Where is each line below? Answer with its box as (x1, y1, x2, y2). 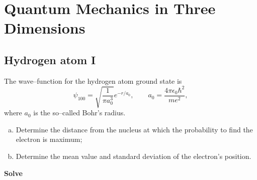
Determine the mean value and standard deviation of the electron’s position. (16, 151, 251, 161)
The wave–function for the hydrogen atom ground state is (4, 75, 182, 86)
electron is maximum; (16, 134, 82, 144)
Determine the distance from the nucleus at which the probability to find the (16, 124, 253, 134)
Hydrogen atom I (4, 52, 96, 67)
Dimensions (4, 18, 85, 38)
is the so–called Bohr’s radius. (33, 107, 126, 118)
